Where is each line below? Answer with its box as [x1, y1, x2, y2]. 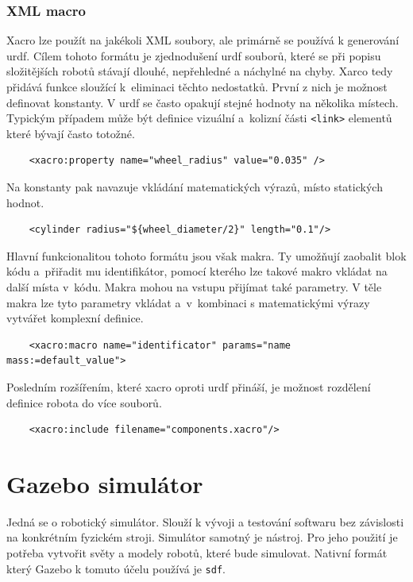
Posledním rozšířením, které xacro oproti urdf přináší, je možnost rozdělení [6, 378, 371, 395]
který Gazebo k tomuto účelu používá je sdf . [6, 560, 226, 576]
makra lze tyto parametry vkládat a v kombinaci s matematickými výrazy [6, 294, 370, 310]
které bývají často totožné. [6, 125, 135, 141]
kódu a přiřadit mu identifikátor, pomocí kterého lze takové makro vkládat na [6, 263, 388, 279]
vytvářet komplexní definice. [6, 310, 144, 326]
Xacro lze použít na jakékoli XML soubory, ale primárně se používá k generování [6, 32, 399, 48]
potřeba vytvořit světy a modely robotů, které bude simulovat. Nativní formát [6, 545, 388, 561]
